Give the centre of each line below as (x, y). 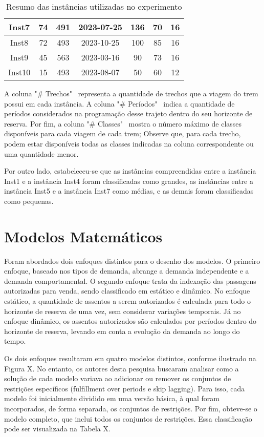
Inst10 (19, 72)
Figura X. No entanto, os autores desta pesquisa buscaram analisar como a (122, 368)
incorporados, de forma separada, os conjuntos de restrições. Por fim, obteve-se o (131, 408)
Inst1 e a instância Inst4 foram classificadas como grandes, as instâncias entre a (129, 181)
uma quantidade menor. (41, 153)
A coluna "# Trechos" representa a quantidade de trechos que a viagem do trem (131, 93)
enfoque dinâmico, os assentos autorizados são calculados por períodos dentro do (130, 321)
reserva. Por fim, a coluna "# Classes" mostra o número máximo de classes (123, 123)
